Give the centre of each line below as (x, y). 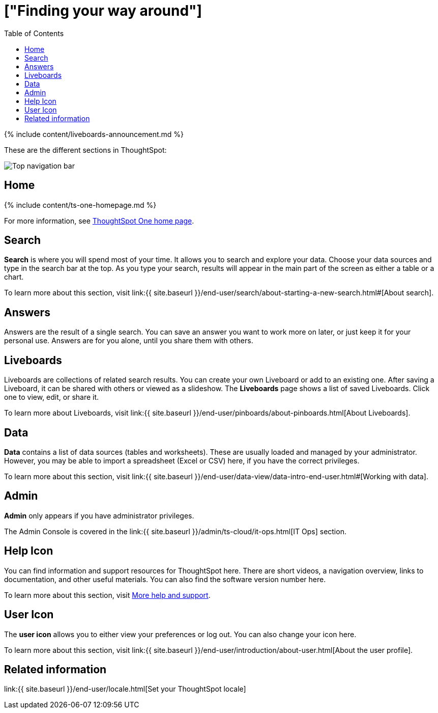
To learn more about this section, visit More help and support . (107, 595)
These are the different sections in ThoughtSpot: (85, 150)
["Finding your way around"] (103, 11)
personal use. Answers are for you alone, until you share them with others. (129, 341)
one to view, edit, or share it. (52, 397)
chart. (14, 277)
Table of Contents (34, 33)
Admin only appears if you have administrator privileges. (99, 515)
